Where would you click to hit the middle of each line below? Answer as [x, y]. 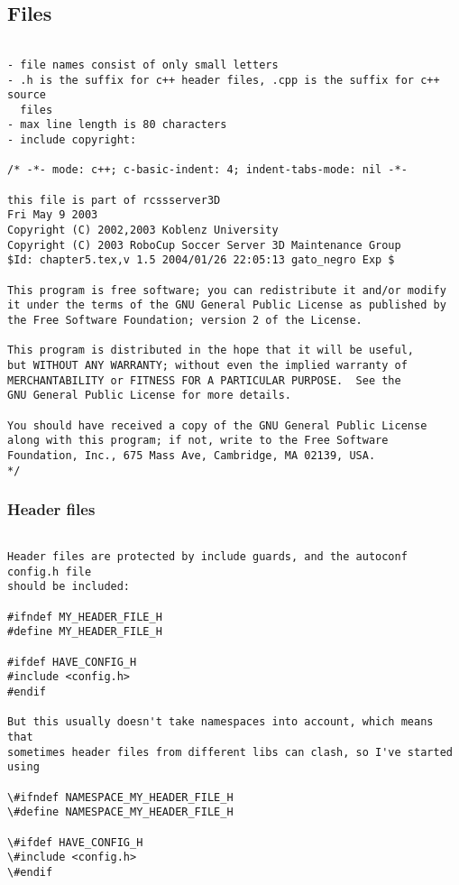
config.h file [50, 572]
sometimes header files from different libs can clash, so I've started [230, 752]
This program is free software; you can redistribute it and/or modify [227, 290]
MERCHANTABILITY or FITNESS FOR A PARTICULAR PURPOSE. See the [204, 380]
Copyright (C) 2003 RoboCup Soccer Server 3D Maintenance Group [204, 245]
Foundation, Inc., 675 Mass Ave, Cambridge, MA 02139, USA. [192, 455]
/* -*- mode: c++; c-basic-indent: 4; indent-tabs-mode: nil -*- [207, 170]
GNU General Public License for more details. [149, 396]
